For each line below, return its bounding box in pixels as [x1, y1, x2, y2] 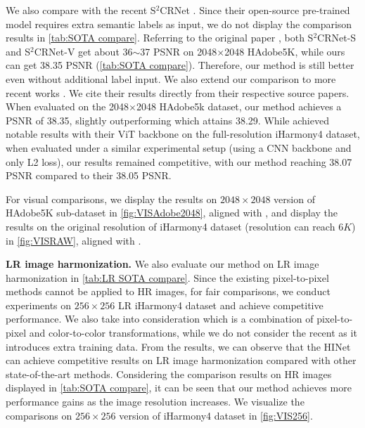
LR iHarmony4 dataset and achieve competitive [117, 297, 324, 312]
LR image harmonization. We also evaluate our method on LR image [6, 257, 319, 271]
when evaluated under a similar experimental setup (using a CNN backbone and [6, 140, 352, 155]
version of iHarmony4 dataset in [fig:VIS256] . [119, 408, 313, 422]
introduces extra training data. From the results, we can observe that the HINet [6, 339, 351, 354]
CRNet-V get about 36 [34, 44, 133, 58]
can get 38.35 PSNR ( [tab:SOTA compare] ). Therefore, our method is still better [6, 58, 354, 72]
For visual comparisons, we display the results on [6, 191, 217, 206]
